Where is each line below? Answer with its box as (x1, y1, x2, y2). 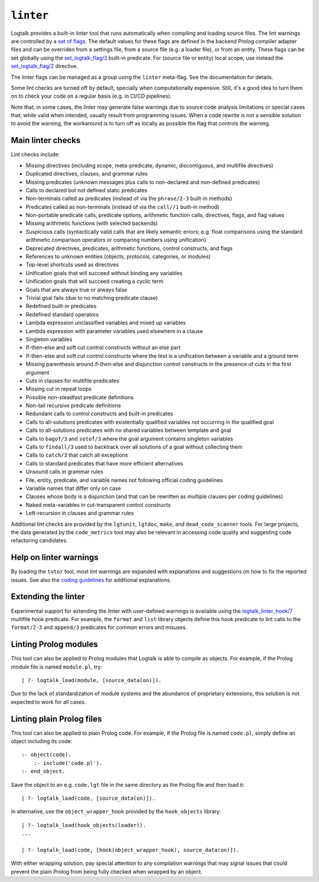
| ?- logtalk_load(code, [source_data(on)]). (21, 795, 156, 802)
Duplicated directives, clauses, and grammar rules (25, 170, 148, 177)
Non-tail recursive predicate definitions (25, 402, 121, 409)
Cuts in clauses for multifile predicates (25, 377, 119, 384)
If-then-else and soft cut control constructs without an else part (25, 344, 181, 351)
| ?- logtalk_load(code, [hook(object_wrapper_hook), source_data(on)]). (21, 847, 240, 853)
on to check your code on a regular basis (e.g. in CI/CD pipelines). (11, 92, 172, 100)
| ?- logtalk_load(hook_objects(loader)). (21, 822, 147, 828)
